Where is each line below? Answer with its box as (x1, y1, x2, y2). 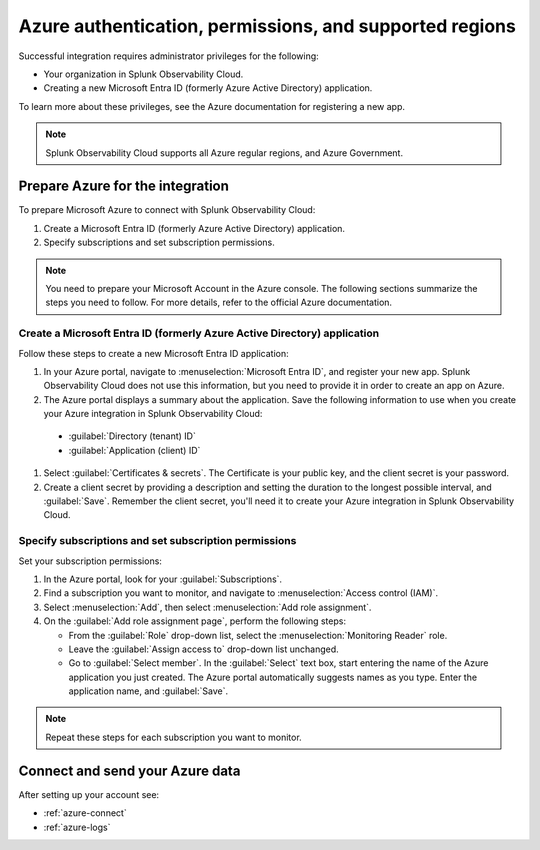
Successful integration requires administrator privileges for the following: (18, 50, 319, 62)
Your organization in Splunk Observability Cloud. (43, 68, 244, 80)
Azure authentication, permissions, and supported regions (18, 15, 517, 37)
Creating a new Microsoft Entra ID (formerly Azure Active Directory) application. (43, 82, 373, 94)
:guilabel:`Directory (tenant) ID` (68, 430, 197, 442)
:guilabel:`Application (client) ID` (68, 444, 201, 456)
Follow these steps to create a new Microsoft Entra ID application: (18, 347, 289, 359)
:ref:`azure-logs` (43, 821, 111, 833)
